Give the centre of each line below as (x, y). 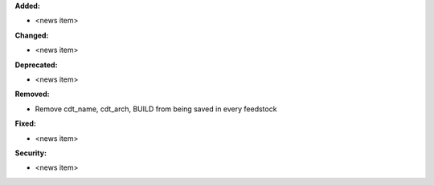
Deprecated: (36, 65)
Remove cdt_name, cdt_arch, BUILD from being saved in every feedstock (156, 109)
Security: (31, 153)
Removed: (32, 94)
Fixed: (25, 123)
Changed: (32, 35)
